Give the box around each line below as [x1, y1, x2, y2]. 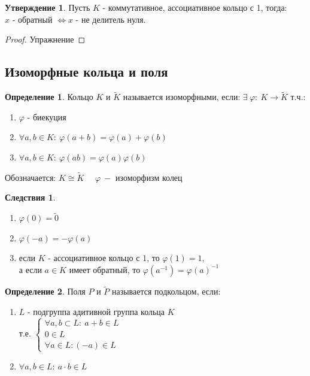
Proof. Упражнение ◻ [5, 33, 86, 46]
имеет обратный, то [69, 263, 141, 275]
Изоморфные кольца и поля [5, 62, 168, 81]
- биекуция [27, 110, 66, 123]
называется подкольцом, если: [111, 285, 221, 298]
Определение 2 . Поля [5, 285, 86, 298]
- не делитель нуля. [75, 13, 146, 25]
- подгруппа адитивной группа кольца [28, 305, 165, 317]
